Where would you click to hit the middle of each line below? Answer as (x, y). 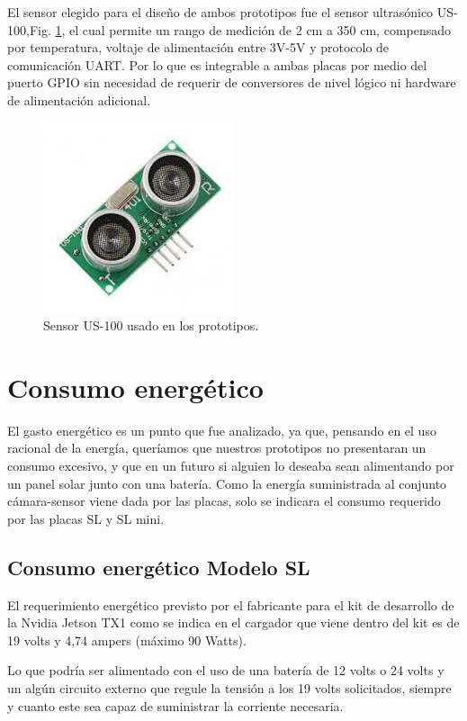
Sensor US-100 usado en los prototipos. (151, 325)
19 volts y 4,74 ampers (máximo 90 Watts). (127, 640)
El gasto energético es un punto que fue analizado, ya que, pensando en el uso (222, 430)
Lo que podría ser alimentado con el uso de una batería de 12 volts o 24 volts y (226, 670)
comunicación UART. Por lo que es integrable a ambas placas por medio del (217, 64)
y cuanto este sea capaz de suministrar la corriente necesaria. (175, 705)
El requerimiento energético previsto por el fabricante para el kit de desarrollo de (231, 604)
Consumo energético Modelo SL (159, 567)
